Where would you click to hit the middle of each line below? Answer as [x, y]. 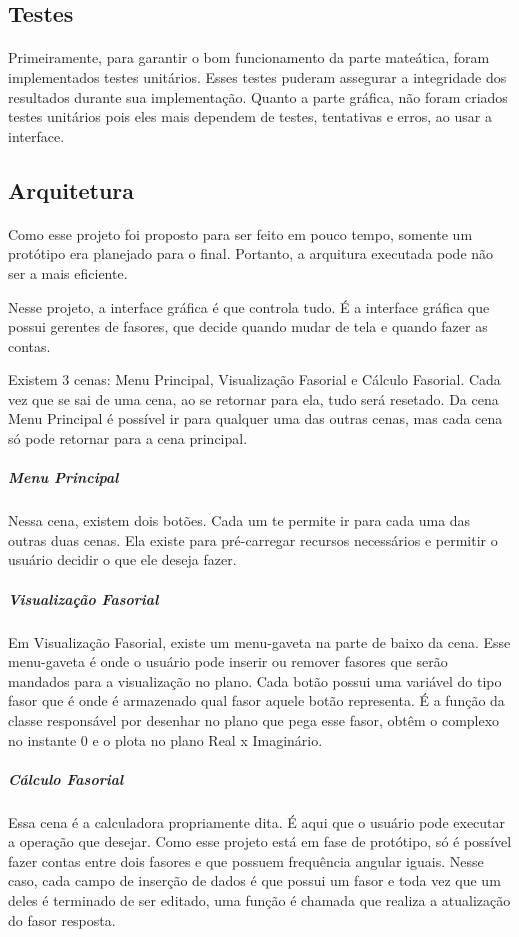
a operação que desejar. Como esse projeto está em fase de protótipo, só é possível [260, 841]
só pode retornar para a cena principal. [128, 438]
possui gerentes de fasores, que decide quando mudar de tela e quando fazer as [248, 326]
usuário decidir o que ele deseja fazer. [122, 559]
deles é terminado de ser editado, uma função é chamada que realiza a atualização [259, 900]
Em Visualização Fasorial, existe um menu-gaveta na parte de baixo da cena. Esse [259, 641]
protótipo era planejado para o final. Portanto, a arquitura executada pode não [251, 253]
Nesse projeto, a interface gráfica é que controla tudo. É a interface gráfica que [249, 306]
